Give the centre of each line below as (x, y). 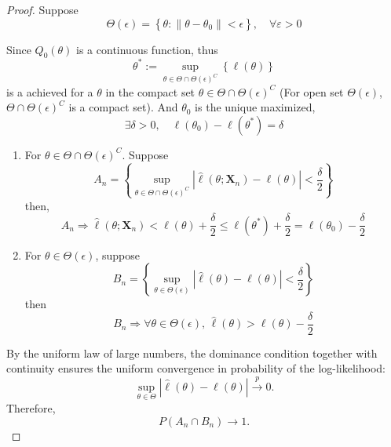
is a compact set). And (123, 107)
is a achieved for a (50, 91)
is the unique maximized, (255, 107)
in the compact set (150, 91)
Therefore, (31, 408)
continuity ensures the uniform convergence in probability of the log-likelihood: (196, 368)
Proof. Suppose (42, 9)
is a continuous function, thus (147, 49)
